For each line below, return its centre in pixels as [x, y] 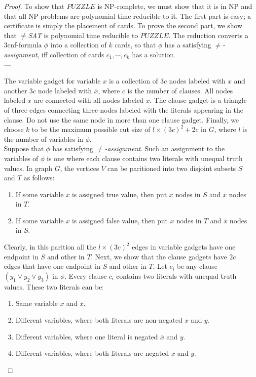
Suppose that [24, 148]
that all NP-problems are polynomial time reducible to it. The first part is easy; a [128, 16]
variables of [21, 158]
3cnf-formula [23, 45]
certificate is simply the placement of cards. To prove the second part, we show [123, 25]
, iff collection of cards [71, 54]
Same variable [37, 303]
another [16, 90]
